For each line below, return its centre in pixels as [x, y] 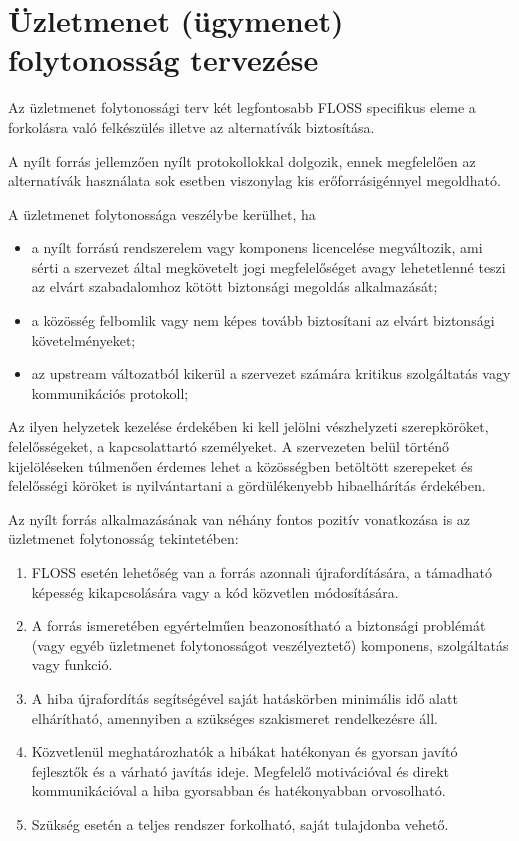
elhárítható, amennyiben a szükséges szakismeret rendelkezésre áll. [234, 717]
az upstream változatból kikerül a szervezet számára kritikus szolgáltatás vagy [271, 373]
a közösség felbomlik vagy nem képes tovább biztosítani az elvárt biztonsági [263, 320]
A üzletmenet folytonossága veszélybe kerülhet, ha [162, 213]
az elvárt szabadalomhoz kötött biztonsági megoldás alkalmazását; [234, 286]
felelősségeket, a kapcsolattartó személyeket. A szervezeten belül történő [229, 446]
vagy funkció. [72, 664]
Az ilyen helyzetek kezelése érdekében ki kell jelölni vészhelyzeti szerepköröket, [248, 426]
